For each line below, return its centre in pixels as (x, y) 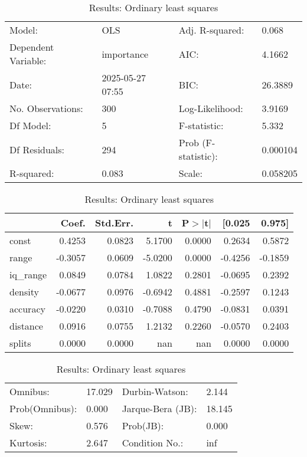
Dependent (32, 47)
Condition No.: (153, 443)
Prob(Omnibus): (43, 408)
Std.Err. (114, 223)
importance (125, 54)
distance (26, 326)
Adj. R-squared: (211, 30)
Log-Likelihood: (211, 108)
